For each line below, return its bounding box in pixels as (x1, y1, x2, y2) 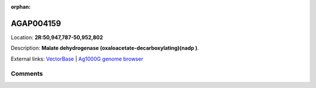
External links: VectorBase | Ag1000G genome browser (11, 55, 143, 62)
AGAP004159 (11, 18, 61, 29)
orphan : (11, 3, 31, 10)
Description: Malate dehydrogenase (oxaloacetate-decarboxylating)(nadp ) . (11, 44, 199, 52)
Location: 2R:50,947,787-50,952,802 (11, 34, 104, 41)
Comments (11, 70, 43, 78)
